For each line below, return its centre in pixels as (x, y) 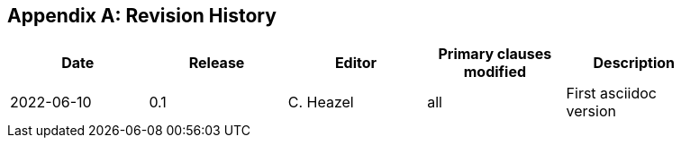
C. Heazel (321, 102)
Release (217, 63)
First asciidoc (611, 94)
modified (495, 72)
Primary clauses (495, 54)
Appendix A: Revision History (142, 16)
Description (634, 63)
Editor (356, 63)
